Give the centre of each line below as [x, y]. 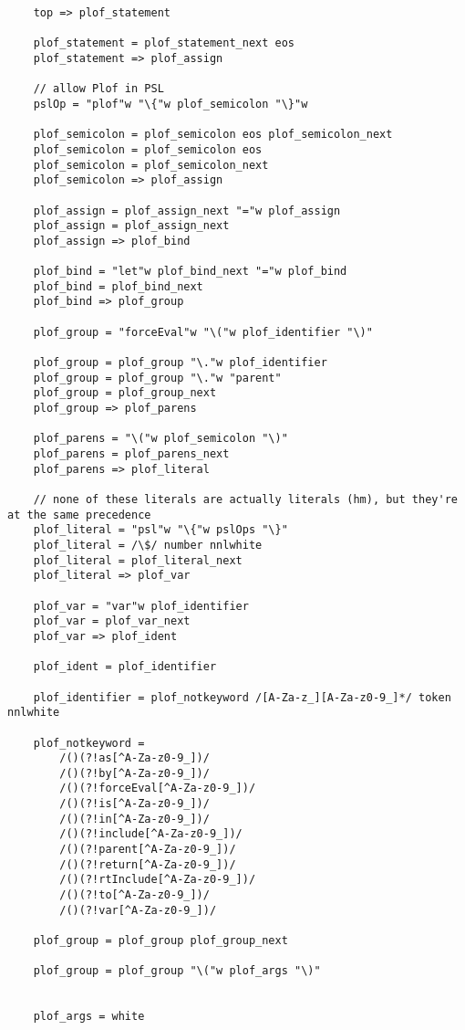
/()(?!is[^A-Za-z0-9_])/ [134, 804]
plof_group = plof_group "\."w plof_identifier [180, 363]
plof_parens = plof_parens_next [131, 454]
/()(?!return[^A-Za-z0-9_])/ [148, 864]
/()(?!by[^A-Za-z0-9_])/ [134, 773]
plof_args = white [89, 1017]
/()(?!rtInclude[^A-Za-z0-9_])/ [158, 880]
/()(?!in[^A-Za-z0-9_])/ [134, 819]
